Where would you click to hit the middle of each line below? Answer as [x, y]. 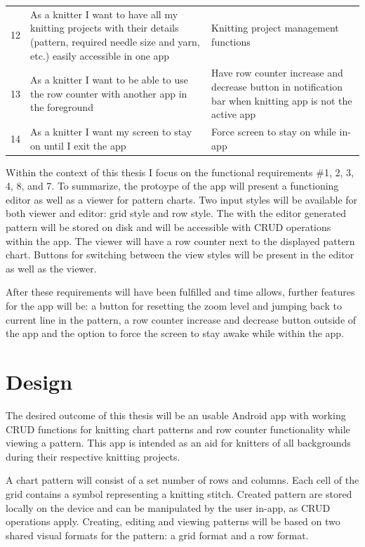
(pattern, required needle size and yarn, [115, 41]
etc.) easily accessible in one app [100, 55]
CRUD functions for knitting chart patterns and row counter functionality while [178, 429]
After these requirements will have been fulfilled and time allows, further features [180, 292]
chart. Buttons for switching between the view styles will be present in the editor [180, 255]
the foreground [62, 107]
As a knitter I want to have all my [104, 14]
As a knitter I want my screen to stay [111, 131]
